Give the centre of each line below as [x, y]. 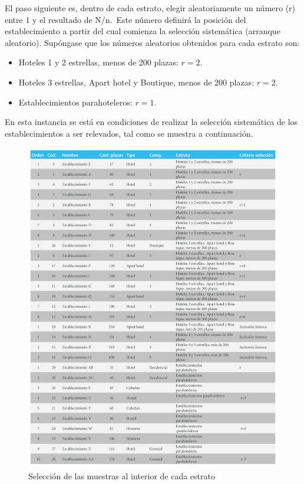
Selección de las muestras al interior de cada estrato [122, 475]
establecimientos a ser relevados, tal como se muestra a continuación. [129, 133]
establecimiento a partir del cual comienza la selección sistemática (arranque [143, 31]
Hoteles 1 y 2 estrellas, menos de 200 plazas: [98, 62]
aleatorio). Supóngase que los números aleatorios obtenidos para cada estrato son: [152, 42]
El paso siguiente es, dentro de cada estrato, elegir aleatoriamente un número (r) [150, 8]
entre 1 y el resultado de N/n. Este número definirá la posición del [125, 19]
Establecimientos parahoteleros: [75, 102]
